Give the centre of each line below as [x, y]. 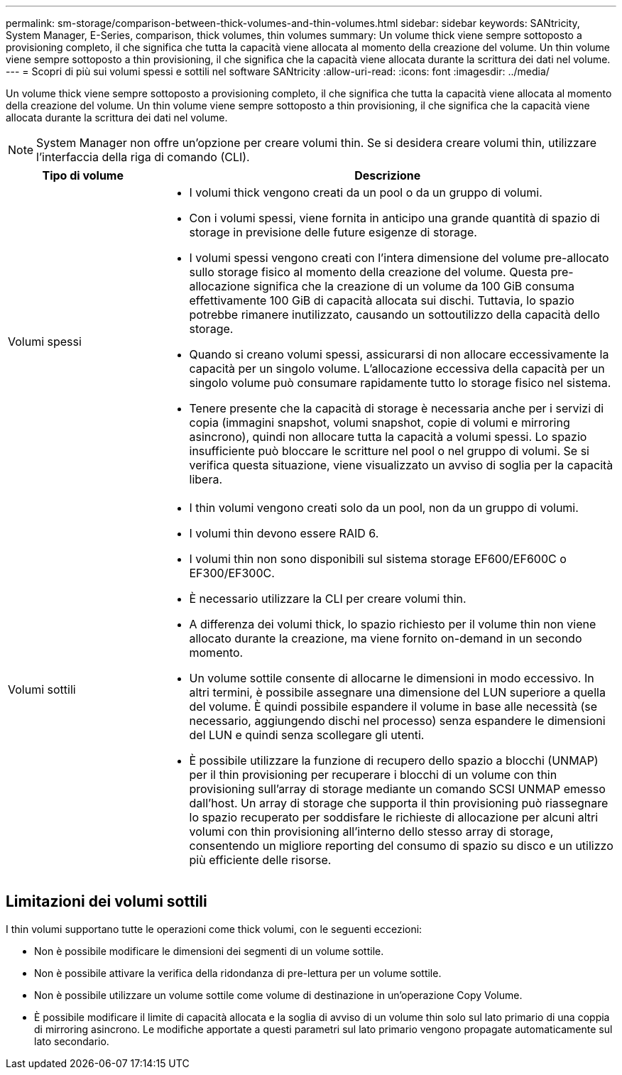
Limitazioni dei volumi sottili [107, 902]
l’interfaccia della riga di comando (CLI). [143, 157]
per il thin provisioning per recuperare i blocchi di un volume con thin [373, 775]
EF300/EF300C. [232, 573]
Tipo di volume [83, 175]
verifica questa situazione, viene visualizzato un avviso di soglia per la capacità [401, 465]
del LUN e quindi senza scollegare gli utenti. [307, 735]
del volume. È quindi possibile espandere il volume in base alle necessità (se [393, 706]
